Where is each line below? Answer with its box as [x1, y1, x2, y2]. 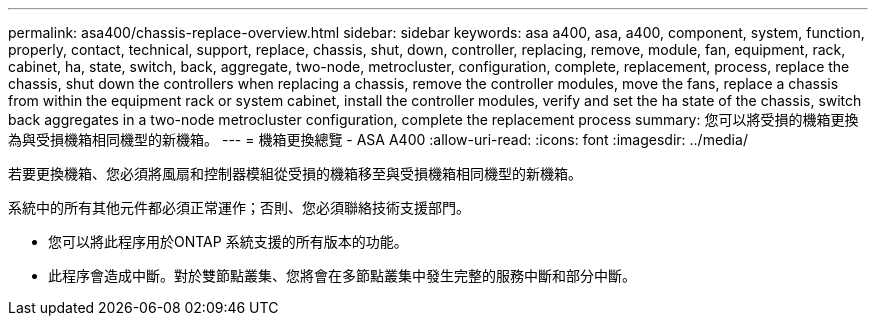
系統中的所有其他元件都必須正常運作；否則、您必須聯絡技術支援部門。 [8, 199, 470, 216]
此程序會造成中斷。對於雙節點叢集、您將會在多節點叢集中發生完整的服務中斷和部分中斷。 [48, 267, 636, 284]
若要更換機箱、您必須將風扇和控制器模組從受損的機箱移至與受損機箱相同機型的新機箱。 [8, 165, 582, 182]
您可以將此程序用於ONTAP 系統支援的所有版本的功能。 [48, 233, 408, 250]
